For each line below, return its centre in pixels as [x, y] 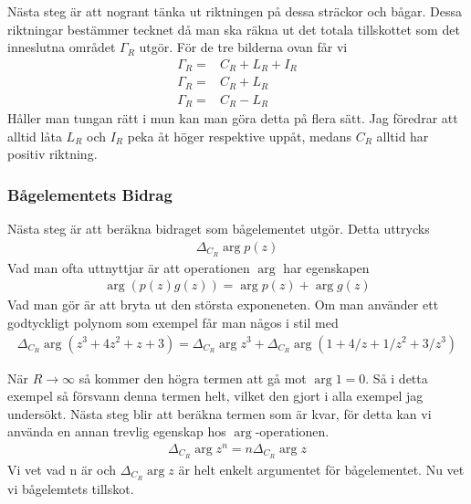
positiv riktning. [52, 154]
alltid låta [35, 136]
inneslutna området [62, 47]
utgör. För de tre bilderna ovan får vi [243, 47]
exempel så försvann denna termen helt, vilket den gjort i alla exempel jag [215, 396]
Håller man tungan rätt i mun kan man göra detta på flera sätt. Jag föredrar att [233, 118]
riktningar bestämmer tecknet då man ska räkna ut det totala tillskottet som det [234, 29]
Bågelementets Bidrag [90, 194]
